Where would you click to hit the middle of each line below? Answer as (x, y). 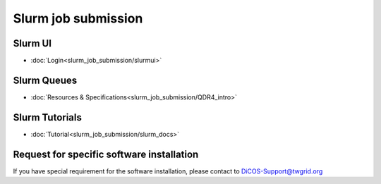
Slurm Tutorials (48, 117)
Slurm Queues (45, 80)
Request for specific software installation (106, 154)
